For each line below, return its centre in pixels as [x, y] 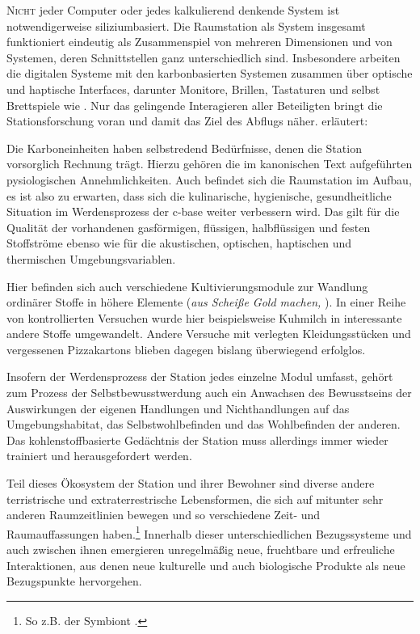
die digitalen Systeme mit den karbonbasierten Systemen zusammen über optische [210, 73]
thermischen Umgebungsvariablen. [91, 258]
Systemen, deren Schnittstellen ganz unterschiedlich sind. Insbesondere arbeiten [204, 57]
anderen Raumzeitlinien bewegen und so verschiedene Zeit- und [164, 515]
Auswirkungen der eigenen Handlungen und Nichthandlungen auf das [178, 408]
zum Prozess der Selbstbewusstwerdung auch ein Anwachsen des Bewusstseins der [209, 393]
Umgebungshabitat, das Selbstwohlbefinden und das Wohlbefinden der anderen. [204, 424]
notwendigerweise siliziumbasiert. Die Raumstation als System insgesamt [186, 25]
